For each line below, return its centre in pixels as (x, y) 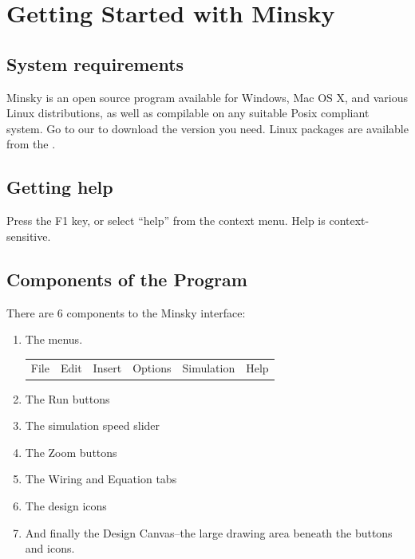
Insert (107, 368)
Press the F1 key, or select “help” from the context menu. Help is (166, 220)
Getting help (60, 187)
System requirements (95, 63)
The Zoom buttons (71, 452)
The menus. (54, 339)
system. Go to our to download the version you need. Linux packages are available (207, 128)
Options (152, 368)
